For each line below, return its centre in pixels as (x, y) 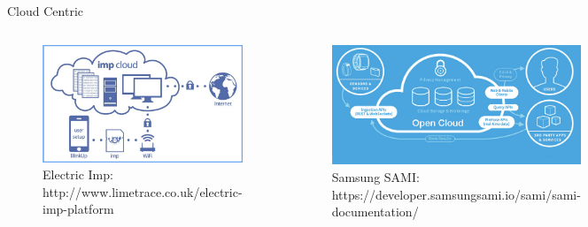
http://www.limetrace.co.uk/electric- (143, 191)
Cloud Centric (45, 11)
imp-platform (78, 209)
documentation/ (375, 212)
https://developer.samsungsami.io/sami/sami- (456, 194)
